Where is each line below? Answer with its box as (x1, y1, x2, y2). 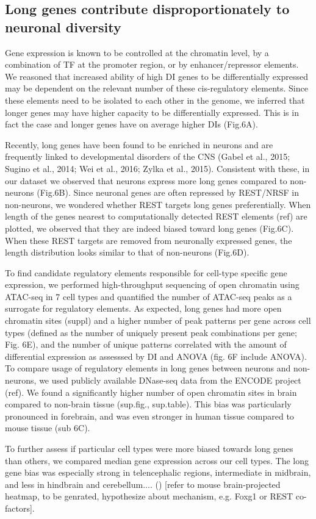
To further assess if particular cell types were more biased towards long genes (5, 442, 293, 454)
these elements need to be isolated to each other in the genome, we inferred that (5, 93, 305, 106)
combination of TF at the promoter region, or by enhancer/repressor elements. (5, 58, 299, 71)
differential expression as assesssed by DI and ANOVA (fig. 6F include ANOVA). (5, 349, 307, 362)
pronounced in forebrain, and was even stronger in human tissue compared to (5, 409, 294, 422)
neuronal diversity (5, 17, 121, 36)
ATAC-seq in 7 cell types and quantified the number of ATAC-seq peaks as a (5, 290, 292, 302)
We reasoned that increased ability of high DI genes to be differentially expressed (5, 70, 308, 82)
